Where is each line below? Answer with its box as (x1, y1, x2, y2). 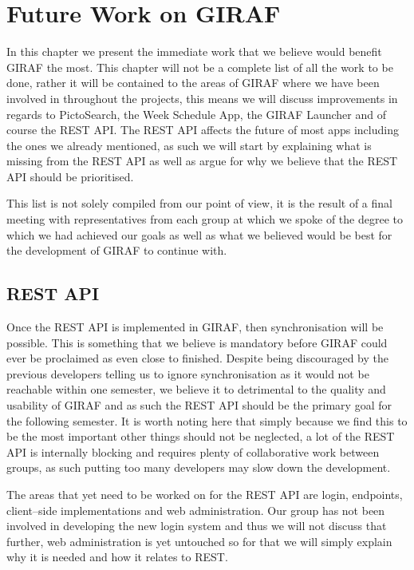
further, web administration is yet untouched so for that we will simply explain (6, 532, 392, 549)
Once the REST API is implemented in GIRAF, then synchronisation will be (6, 319, 384, 335)
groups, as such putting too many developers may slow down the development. (6, 459, 391, 476)
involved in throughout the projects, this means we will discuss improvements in (6, 89, 398, 106)
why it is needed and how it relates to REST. (6, 548, 228, 565)
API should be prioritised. (6, 168, 134, 184)
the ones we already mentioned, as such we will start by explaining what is (6, 137, 372, 153)
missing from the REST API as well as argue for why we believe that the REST (6, 152, 398, 169)
